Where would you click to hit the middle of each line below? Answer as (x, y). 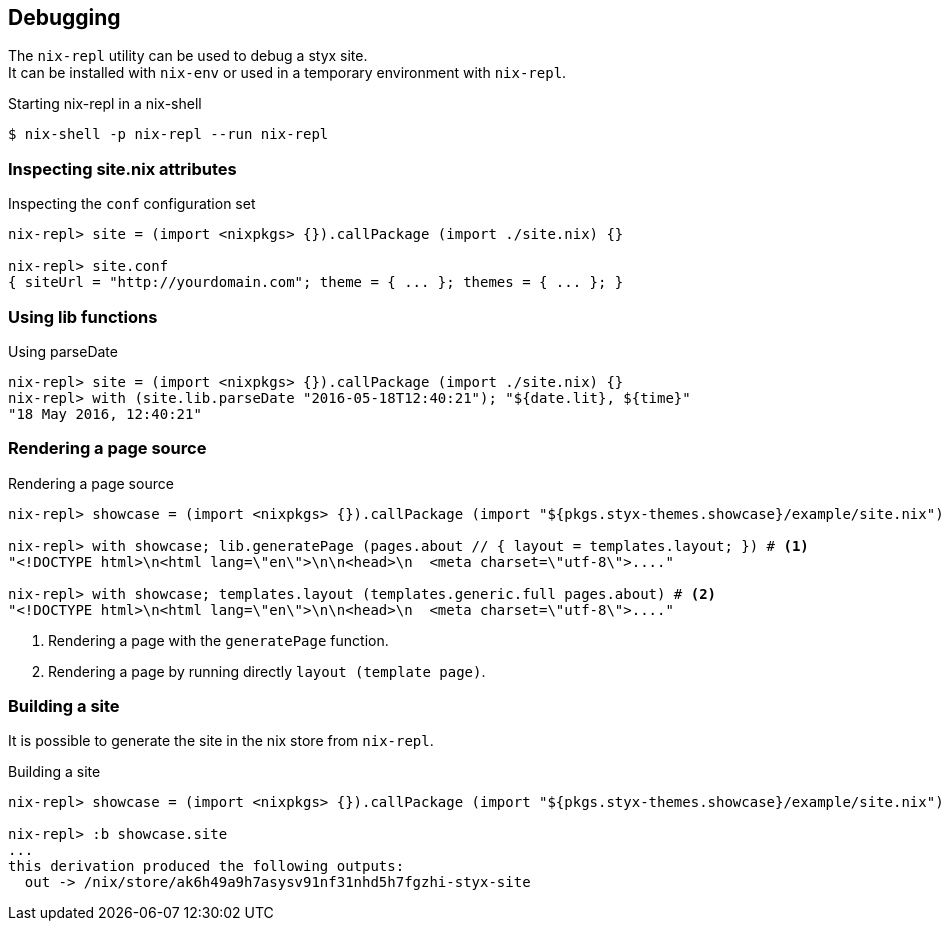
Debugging (64, 17)
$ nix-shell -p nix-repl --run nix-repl (168, 134)
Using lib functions (83, 316)
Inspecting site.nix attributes (122, 168)
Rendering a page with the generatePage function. (218, 640)
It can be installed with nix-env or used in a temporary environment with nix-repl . (287, 73)
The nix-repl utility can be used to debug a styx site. (188, 56)
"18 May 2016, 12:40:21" (105, 413)
